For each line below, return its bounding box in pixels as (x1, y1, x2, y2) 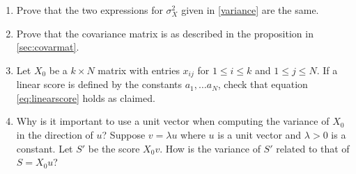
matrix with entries (98, 62, 180, 77)
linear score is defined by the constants (16, 77, 182, 92)
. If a (316, 62, 338, 77)
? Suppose (102, 128, 146, 142)
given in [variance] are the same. (181, 3, 319, 17)
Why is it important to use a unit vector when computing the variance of (16, 114, 330, 128)
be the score (88, 141, 140, 155)
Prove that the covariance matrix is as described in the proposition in (16, 26, 314, 40)
